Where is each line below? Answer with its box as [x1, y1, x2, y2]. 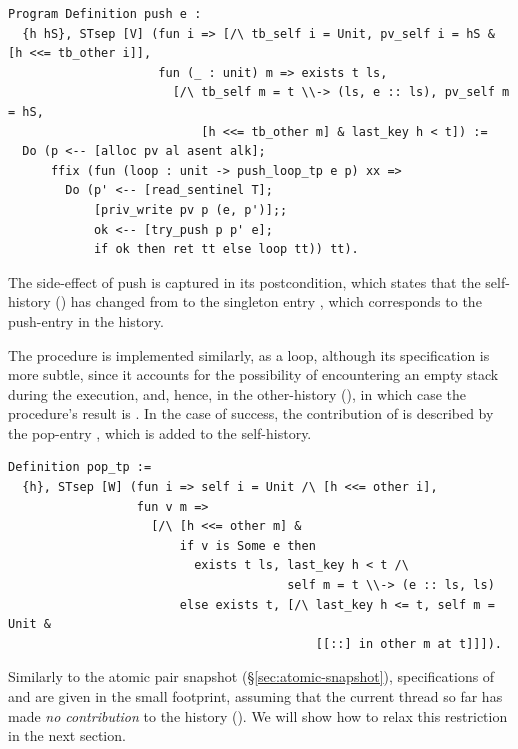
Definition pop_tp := [8, 460, 152, 475]
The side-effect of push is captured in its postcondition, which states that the [8, 271, 481, 292]
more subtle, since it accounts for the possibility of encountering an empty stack [8, 364, 499, 385]
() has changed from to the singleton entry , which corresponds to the [55, 291, 482, 312]
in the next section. [8, 725, 126, 746]
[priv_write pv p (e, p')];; [93, 202, 288, 217]
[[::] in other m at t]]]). [315, 636, 502, 651]
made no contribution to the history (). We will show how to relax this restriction [8, 705, 508, 726]
